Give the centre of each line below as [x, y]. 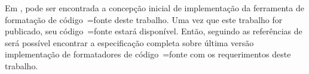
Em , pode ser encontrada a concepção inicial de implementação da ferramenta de [154, 8]
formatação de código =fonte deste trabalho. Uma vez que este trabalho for [144, 19]
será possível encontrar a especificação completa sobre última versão [129, 42]
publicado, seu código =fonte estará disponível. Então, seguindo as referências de [154, 31]
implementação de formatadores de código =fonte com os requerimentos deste [148, 54]
